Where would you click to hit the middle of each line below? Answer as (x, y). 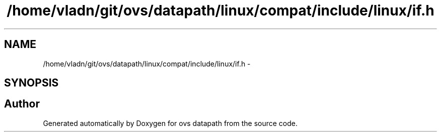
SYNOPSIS (31, 83)
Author (22, 104)
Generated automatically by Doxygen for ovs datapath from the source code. (170, 123)
